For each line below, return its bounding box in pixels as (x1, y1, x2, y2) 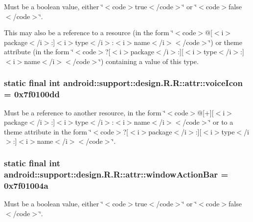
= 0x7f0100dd (4, 88, 60, 100)
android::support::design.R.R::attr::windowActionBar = (4, 168, 229, 180)
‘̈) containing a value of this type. (99, 56, 199, 66)
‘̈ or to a (208, 117, 233, 127)
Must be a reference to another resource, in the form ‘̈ (4, 107, 166, 117)
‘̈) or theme (208, 37, 242, 47)
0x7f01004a (4, 179, 48, 191)
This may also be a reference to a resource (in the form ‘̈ (4, 27, 174, 38)
